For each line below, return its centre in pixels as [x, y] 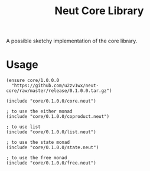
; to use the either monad [39, 111]
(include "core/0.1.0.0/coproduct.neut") [58, 117]
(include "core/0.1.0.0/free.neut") [51, 163]
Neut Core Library [99, 11]
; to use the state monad [38, 143]
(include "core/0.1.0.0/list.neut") [51, 132]
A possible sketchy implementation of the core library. [72, 41]
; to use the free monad [37, 158]
